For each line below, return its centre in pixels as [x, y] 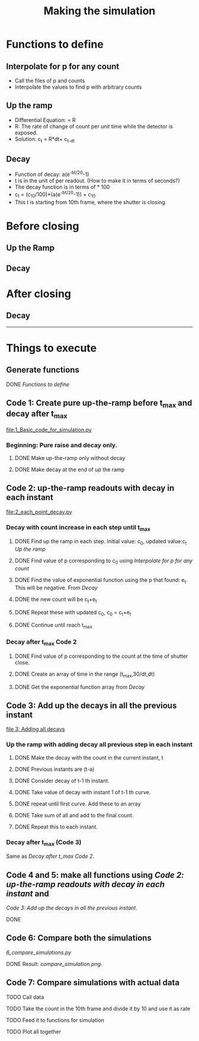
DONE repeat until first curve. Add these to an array [78, 804]
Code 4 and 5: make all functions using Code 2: [95, 875]
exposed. [26, 133]
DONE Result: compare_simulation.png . [54, 964]
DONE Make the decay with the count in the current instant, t [89, 757]
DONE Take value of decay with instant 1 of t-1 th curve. [83, 792]
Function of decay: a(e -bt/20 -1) [52, 174]
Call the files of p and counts [50, 81]
